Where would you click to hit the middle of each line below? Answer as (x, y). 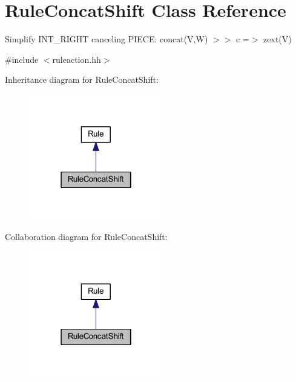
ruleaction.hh (77, 59)
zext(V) (278, 39)
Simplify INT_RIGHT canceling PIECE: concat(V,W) (107, 39)
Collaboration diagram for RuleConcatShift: (86, 237)
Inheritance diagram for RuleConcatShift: (82, 79)
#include (22, 59)
